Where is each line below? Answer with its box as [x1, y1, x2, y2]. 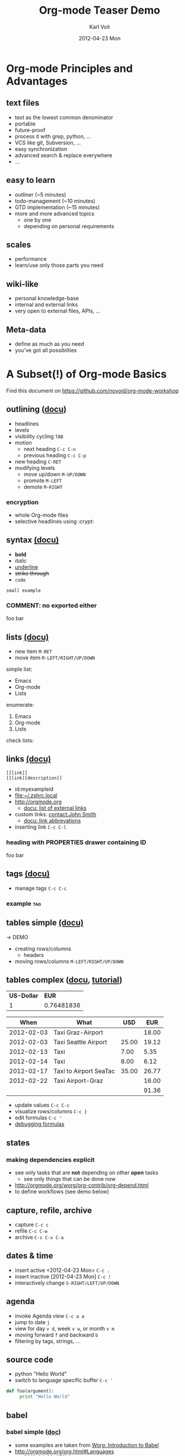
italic [14, 557, 27, 564]
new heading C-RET [14, 458, 62, 465]
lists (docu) [6, 632, 49, 642]
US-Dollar [9, 991, 39, 1000]
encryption [6, 498, 39, 506]
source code [6, 1354, 53, 1365]
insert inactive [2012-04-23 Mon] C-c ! [14, 1272, 111, 1280]
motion [14, 439, 33, 446]
